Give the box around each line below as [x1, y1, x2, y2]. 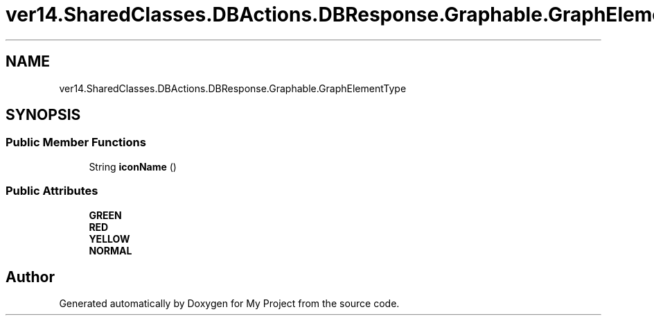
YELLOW [89, 232, 130, 245]
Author [6, 268, 55, 286]
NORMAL [89, 244, 132, 257]
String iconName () [89, 160, 177, 173]
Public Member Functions [6, 135, 146, 150]
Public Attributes [6, 184, 98, 198]
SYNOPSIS [6, 106, 81, 124]
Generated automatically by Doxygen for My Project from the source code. [59, 297, 400, 310]
